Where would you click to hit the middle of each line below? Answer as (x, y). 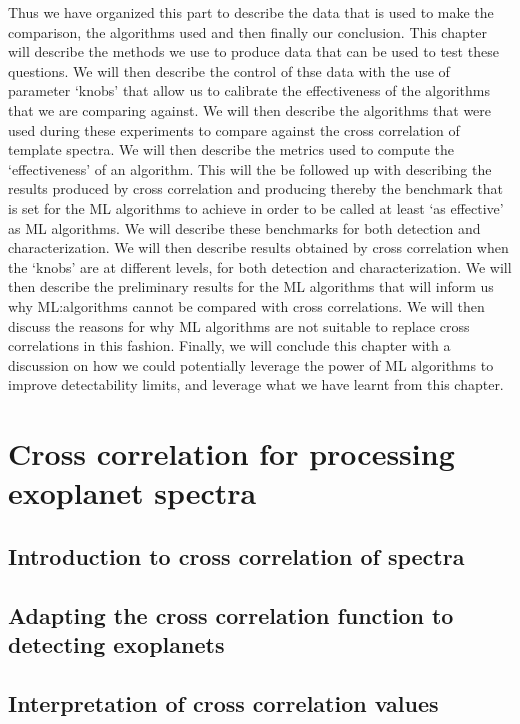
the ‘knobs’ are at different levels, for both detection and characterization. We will (260, 266)
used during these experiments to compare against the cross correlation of (234, 129)
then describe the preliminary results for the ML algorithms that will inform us (251, 286)
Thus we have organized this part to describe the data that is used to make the (251, 12)
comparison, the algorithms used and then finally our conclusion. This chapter (247, 31)
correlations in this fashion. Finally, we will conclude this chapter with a (229, 345)
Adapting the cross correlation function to (231, 614)
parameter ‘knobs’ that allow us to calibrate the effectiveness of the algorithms (249, 90)
